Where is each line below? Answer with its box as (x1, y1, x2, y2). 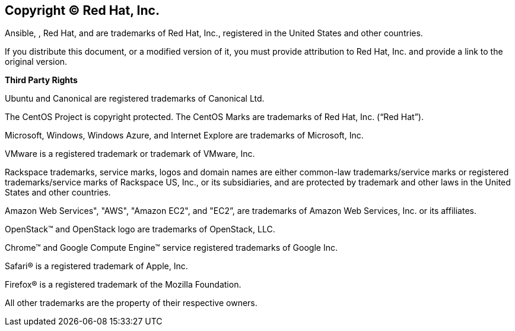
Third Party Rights (5, 75, 78, 86)
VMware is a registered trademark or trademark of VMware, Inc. (5, 149, 255, 159)
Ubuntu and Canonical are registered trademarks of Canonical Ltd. (5, 93, 265, 104)
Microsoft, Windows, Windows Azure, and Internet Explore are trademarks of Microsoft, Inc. (5, 130, 364, 141)
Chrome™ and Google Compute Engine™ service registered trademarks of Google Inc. (5, 242, 338, 253)
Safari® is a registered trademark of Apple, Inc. (5, 261, 188, 272)
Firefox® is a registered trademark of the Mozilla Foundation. (5, 279, 241, 290)
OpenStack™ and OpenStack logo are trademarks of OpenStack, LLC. (5, 224, 275, 235)
